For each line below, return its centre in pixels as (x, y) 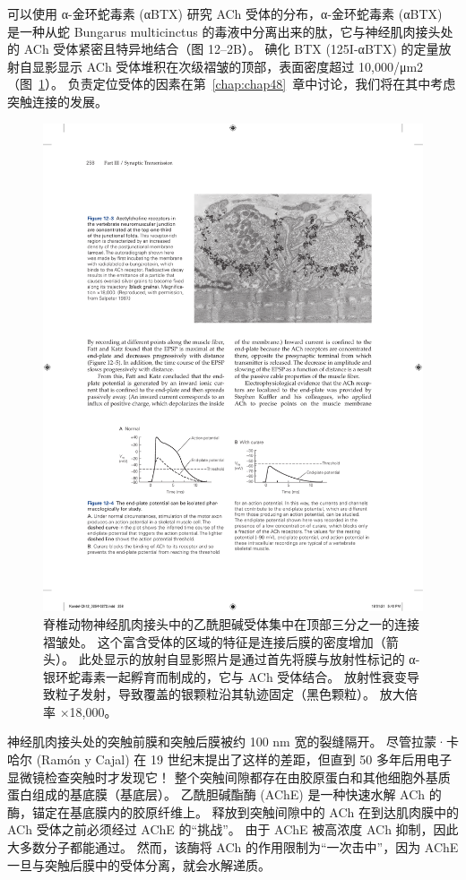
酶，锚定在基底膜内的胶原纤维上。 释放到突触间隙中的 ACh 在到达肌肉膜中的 (233, 811)
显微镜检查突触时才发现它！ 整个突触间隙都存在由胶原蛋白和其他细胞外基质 (229, 776)
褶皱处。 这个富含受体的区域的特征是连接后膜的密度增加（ (215, 641)
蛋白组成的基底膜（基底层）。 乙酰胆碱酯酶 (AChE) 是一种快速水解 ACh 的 (224, 794)
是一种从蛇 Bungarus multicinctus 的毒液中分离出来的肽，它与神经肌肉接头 (224, 31)
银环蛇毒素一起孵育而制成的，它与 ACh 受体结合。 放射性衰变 (225, 676)
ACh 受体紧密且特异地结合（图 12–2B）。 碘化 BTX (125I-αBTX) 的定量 (231, 49)
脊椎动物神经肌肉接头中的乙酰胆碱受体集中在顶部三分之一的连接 (231, 623)
